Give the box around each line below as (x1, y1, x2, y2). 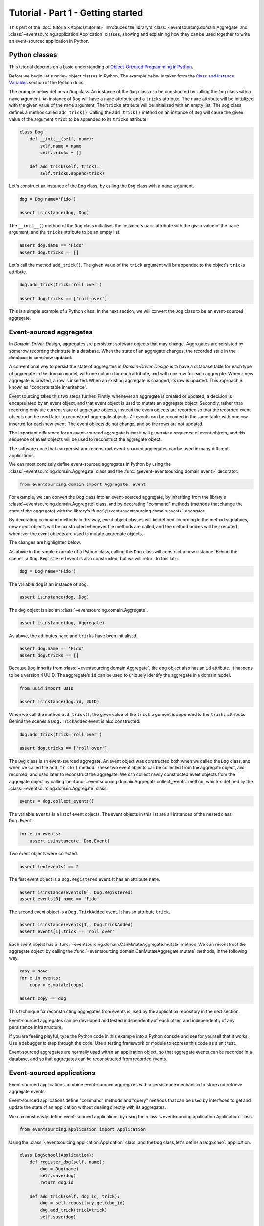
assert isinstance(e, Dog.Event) (29, 838, 110, 843)
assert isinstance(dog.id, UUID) (19, 699, 100, 705)
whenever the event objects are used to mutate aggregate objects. (9, 530, 144, 536)
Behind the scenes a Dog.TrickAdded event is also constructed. (9, 718, 141, 724)
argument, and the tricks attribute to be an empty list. (9, 230, 121, 235)
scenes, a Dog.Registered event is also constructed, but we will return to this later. (9, 555, 180, 561)
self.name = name (40, 143, 82, 149)
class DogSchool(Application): (19, 1152, 95, 1158)
